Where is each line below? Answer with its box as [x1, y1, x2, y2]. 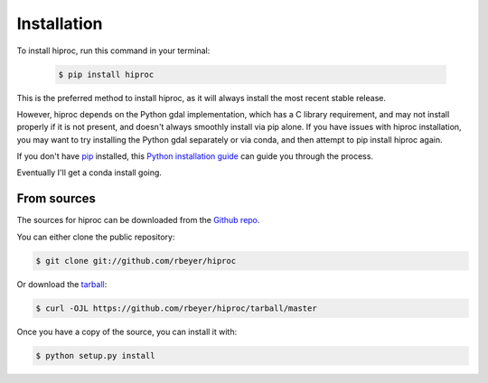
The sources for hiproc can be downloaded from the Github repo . [16, 215, 260, 226]
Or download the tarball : [16, 278, 108, 289]
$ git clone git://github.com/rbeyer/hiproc [35, 256, 237, 266]
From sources [16, 191, 97, 207]
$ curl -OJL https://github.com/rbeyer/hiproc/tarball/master [35, 303, 317, 313]
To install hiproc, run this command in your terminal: [16, 45, 211, 56]
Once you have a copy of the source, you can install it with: [16, 326, 238, 337]
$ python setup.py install [35, 350, 155, 360]
